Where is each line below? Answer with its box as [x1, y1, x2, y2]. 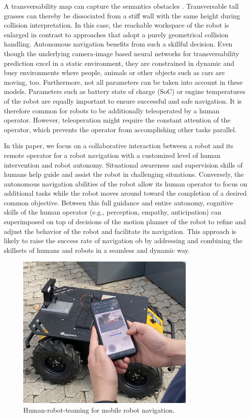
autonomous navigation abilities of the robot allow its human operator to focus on [4, 178, 248, 188]
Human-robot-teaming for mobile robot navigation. [23, 405, 175, 415]
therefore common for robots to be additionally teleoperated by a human [4, 105, 220, 115]
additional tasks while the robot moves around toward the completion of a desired [4, 188, 247, 198]
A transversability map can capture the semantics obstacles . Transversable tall [4, 1, 239, 11]
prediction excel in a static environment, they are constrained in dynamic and [4, 58, 235, 68]
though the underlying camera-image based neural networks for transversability [4, 48, 239, 58]
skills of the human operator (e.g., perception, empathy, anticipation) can [4, 207, 221, 217]
